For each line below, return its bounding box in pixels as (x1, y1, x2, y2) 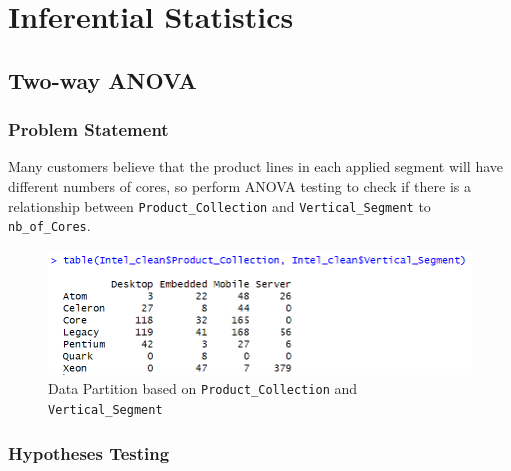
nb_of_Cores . (8, 215, 91, 236)
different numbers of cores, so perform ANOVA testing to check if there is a (8, 175, 471, 196)
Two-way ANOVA (8, 64, 197, 95)
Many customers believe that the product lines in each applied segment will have (8, 156, 504, 177)
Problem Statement (8, 117, 169, 142)
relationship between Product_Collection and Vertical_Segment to (8, 195, 431, 216)
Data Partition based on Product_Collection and (48, 378, 358, 399)
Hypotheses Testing (8, 440, 170, 465)
